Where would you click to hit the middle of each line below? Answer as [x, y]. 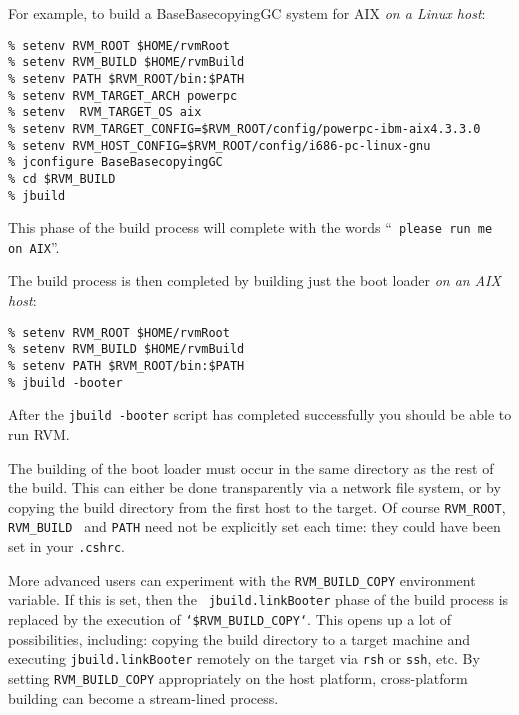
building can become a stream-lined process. [143, 697]
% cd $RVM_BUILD [62, 178]
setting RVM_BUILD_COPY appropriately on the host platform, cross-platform [238, 677]
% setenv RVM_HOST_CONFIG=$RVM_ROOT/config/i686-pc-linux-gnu [219, 145]
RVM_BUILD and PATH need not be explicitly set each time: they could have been [254, 526]
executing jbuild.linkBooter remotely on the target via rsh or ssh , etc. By [244, 658]
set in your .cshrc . [66, 546]
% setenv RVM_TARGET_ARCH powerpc [123, 95]
